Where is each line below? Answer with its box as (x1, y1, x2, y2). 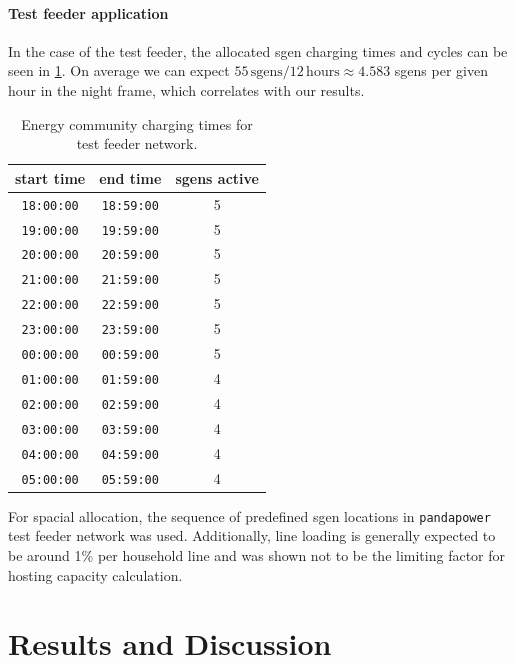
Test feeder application (8, 2, 169, 23)
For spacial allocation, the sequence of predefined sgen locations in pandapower (8, 505, 491, 526)
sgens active (175, 167, 259, 188)
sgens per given (394, 60, 488, 81)
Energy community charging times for (21, 113, 253, 134)
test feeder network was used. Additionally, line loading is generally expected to (8, 525, 496, 546)
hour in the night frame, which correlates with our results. (8, 79, 365, 100)
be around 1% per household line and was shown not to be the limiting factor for (8, 544, 506, 565)
